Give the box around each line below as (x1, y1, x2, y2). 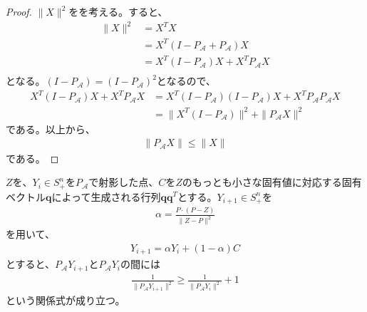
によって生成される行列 (51, 189, 161, 204)
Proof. (6, 4, 32, 19)
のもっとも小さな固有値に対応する (182, 175, 342, 189)
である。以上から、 (6, 121, 95, 136)
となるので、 (156, 73, 216, 88)
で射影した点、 (88, 175, 159, 189)
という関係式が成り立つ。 (6, 292, 125, 307)
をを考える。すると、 (68, 4, 168, 19)
